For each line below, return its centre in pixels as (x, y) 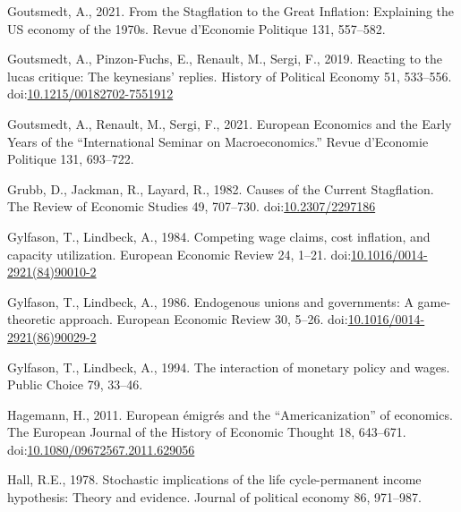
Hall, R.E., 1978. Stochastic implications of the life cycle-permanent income (214, 479)
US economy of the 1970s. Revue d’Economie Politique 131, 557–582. (196, 28)
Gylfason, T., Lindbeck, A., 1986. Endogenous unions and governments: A (210, 301)
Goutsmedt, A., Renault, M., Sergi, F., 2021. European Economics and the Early (230, 123)
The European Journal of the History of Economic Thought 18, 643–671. (207, 432)
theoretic (31, 319)
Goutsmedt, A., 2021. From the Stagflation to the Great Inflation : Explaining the (231, 11)
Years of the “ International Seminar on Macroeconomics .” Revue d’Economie (218, 141)
